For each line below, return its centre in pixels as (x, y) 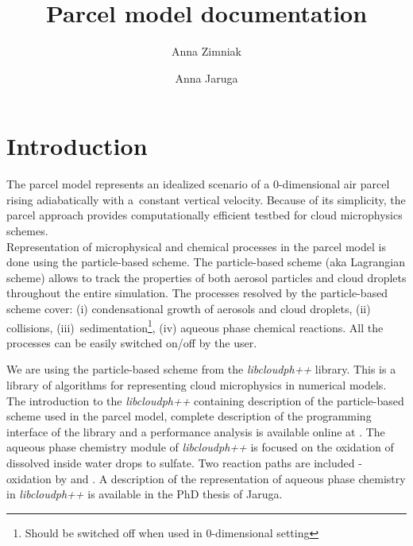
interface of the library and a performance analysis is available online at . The (196, 431)
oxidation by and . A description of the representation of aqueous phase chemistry (206, 478)
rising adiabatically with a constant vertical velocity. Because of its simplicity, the (206, 199)
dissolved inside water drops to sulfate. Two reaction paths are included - (184, 463)
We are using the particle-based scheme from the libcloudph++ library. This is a (201, 369)
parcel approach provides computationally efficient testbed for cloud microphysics (205, 215)
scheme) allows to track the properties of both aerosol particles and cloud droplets (206, 277)
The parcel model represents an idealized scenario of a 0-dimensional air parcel (198, 184)
